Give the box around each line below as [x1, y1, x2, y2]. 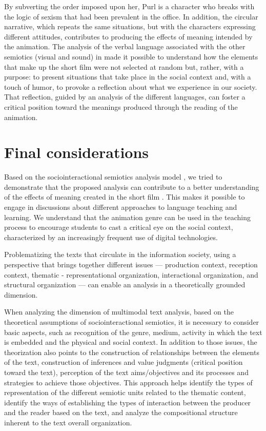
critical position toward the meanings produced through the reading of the [4, 101, 238, 112]
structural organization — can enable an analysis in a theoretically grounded [4, 279, 245, 290]
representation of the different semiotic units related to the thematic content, [4, 387, 246, 398]
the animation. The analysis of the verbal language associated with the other [4, 41, 245, 52]
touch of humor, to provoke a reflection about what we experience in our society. [4, 81, 257, 92]
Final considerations [4, 142, 149, 163]
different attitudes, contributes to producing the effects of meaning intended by [4, 31, 253, 42]
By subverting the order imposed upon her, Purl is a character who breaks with [4, 1, 255, 11]
